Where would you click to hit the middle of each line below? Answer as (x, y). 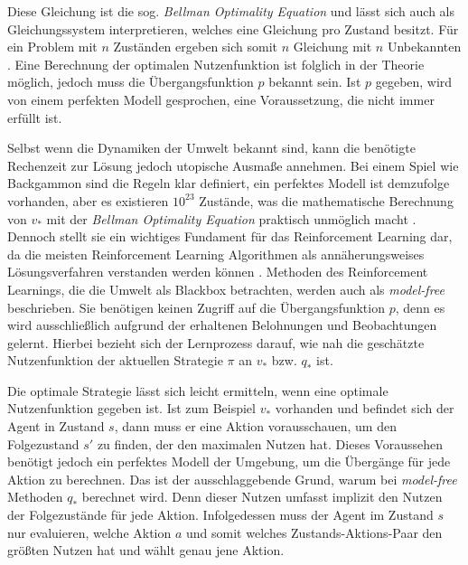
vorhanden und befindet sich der (365, 408)
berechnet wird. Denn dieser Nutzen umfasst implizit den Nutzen (262, 497)
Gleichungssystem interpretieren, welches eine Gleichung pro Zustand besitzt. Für (233, 28)
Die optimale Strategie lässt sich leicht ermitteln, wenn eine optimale (198, 390)
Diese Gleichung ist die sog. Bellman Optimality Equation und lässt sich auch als (231, 11)
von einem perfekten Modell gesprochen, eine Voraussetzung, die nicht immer (221, 99)
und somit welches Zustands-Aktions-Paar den (314, 532)
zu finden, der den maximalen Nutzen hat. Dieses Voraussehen (270, 443)
